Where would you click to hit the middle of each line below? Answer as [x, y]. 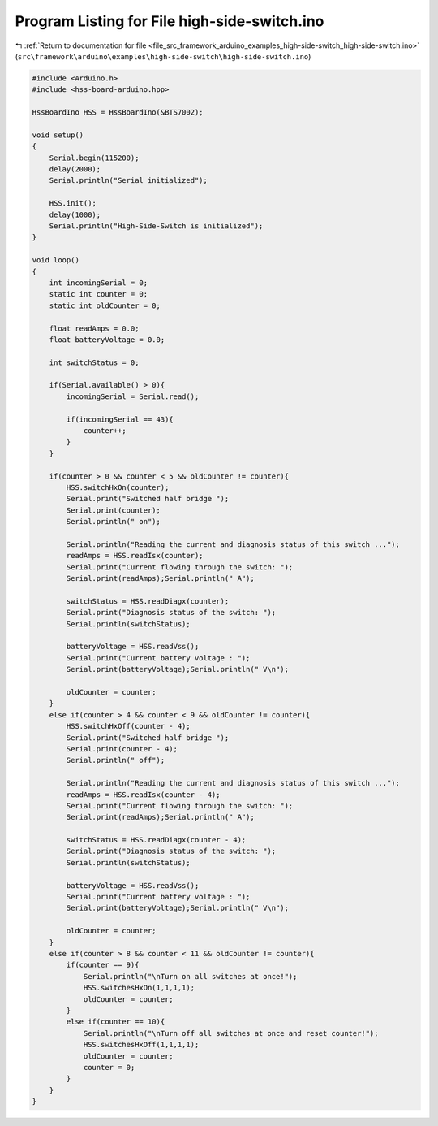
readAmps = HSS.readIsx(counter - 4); [143, 795]
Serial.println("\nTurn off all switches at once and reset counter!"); [231, 1033]
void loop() [56, 260]
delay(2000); [75, 169]
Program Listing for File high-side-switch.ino [170, 21]
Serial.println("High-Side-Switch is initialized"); [156, 226]
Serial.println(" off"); [116, 760]
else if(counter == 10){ [116, 1022]
